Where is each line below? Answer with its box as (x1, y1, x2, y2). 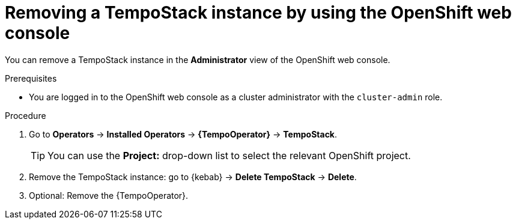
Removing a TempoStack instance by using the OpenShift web (5, 2, 512, 23)
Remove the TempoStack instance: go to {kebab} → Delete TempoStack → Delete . (29, 171, 357, 182)
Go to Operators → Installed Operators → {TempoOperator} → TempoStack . (29, 129, 338, 139)
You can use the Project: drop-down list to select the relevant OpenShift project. (47, 149, 411, 162)
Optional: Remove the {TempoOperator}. (29, 190, 189, 201)
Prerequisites (5, 73, 57, 83)
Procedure (5, 110, 46, 121)
